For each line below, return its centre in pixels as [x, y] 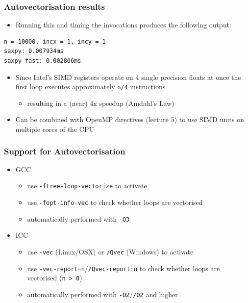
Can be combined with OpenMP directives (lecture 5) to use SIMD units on [130, 119]
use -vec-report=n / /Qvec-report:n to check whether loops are [124, 268]
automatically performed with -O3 [78, 218]
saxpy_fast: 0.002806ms [43, 61]
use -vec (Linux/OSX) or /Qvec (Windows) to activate [110, 252]
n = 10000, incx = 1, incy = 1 [55, 41]
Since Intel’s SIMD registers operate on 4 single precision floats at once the [128, 77]
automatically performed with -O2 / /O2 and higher [102, 294]
